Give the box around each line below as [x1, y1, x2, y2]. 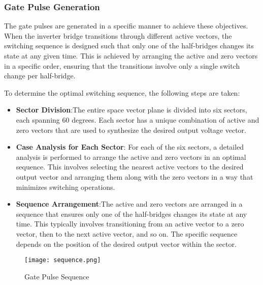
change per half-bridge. [4, 70, 76, 81]
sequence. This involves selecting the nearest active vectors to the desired [16, 161, 244, 172]
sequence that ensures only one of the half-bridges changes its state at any [16, 208, 247, 219]
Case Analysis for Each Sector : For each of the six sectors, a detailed [16, 141, 244, 152]
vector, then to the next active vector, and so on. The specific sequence [16, 228, 238, 239]
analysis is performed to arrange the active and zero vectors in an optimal [16, 151, 246, 162]
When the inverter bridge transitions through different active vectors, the [4, 30, 232, 41]
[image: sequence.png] [24, 256, 101, 264]
